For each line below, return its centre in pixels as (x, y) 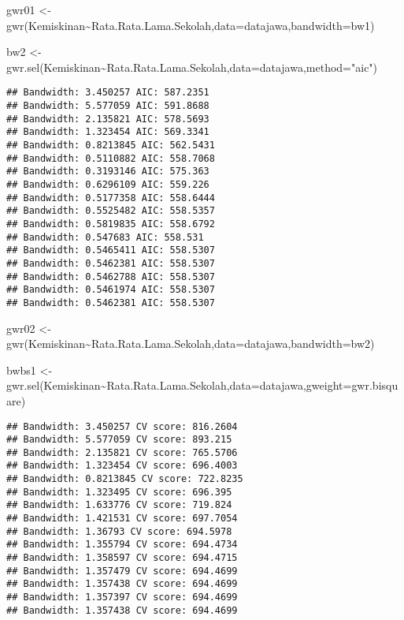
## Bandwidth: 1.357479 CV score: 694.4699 (122, 571)
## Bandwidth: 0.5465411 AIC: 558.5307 (111, 250)
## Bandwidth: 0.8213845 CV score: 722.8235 (125, 479)
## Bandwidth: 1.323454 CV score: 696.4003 (122, 466)
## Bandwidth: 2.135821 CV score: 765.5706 (122, 452)
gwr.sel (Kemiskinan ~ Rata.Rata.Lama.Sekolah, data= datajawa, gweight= (179, 385)
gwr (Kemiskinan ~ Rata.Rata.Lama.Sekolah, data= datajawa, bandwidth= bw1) (191, 25)
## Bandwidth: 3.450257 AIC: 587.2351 (108, 93)
